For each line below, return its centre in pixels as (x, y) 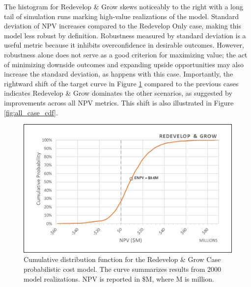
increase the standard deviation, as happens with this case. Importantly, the (119, 74)
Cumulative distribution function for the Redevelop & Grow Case (122, 259)
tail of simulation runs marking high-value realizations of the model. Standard (122, 16)
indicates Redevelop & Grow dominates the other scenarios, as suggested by (118, 93)
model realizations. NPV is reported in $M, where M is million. (119, 278)
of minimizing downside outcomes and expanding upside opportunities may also (124, 64)
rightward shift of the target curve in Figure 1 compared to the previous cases (121, 83)
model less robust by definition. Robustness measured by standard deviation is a (125, 35)
